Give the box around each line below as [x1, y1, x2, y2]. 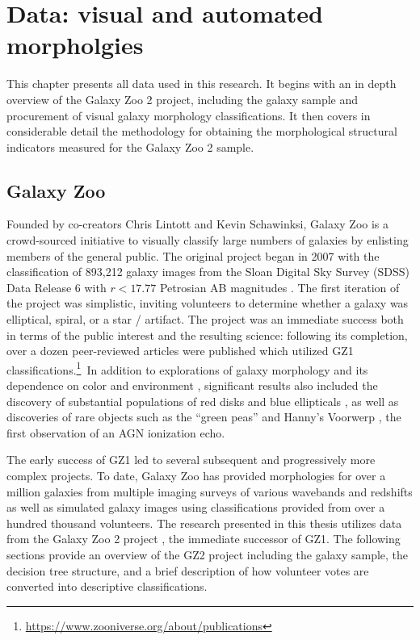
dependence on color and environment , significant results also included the [6, 377, 378, 394]
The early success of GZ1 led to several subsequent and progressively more [6, 451, 376, 468]
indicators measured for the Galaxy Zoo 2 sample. [6, 138, 254, 155]
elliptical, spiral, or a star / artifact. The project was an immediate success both [6, 311, 404, 328]
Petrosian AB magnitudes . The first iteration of [159, 278, 400, 295]
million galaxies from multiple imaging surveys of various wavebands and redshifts [6, 483, 413, 500]
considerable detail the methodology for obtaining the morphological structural [6, 123, 397, 140]
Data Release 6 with [6, 278, 107, 295]
